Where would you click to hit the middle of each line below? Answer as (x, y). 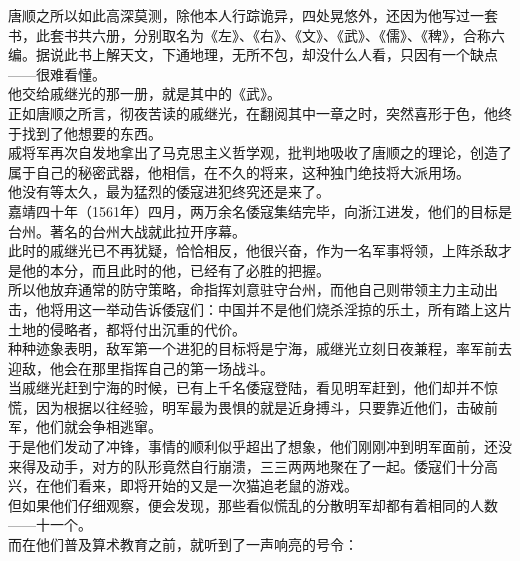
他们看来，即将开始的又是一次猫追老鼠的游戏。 (203, 485)
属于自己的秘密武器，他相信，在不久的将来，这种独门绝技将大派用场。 (239, 171)
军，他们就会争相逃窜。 (85, 426)
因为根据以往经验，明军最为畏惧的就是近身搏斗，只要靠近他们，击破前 (266, 406)
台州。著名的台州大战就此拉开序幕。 (127, 230)
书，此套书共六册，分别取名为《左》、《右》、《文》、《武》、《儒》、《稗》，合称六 (256, 34)
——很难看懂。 (57, 73)
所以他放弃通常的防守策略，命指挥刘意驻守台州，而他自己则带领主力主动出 (253, 289)
